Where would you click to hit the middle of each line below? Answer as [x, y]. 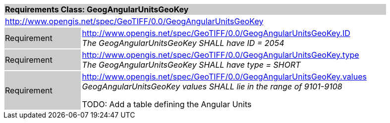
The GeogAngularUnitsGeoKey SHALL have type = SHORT [191, 65]
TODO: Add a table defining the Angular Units [167, 104]
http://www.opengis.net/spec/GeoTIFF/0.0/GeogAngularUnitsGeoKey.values [224, 77]
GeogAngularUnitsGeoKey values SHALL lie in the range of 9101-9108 [212, 86]
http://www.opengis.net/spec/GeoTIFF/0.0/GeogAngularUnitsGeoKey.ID [216, 33]
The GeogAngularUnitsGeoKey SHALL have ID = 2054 [183, 43]
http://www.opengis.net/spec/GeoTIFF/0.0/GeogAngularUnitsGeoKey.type [221, 55]
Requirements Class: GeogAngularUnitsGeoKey [97, 9]
